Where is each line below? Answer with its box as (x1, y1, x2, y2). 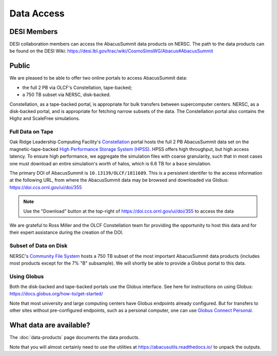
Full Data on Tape (9, 128, 54, 136)
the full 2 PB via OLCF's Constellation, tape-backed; (22, 84, 132, 90)
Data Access (9, 8, 65, 19)
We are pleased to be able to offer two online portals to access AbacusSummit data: (9, 75, 187, 81)
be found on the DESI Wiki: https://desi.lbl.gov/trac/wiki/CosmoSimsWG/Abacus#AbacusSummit (9, 48, 213, 54)
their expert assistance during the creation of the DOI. (9, 229, 124, 236)
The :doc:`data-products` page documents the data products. (9, 334, 140, 341)
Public (9, 62, 30, 70)
